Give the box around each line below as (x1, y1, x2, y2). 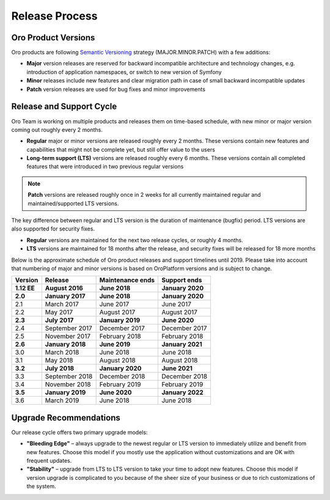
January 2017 (45, 292, 86, 301)
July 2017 (45, 316, 74, 325)
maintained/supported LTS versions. (28, 199, 119, 207)
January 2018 (45, 340, 86, 348)
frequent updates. (26, 457, 72, 465)
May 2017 (45, 308, 73, 317)
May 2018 (45, 356, 73, 365)
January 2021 (161, 340, 203, 348)
